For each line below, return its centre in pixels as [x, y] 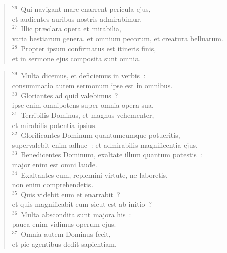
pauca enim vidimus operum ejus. [64, 224]
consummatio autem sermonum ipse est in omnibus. [92, 85]
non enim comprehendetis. [53, 184]
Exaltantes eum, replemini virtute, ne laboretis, [94, 174]
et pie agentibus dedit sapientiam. [64, 244]
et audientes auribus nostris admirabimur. [77, 18]
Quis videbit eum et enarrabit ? [71, 194]
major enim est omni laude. [54, 164]
